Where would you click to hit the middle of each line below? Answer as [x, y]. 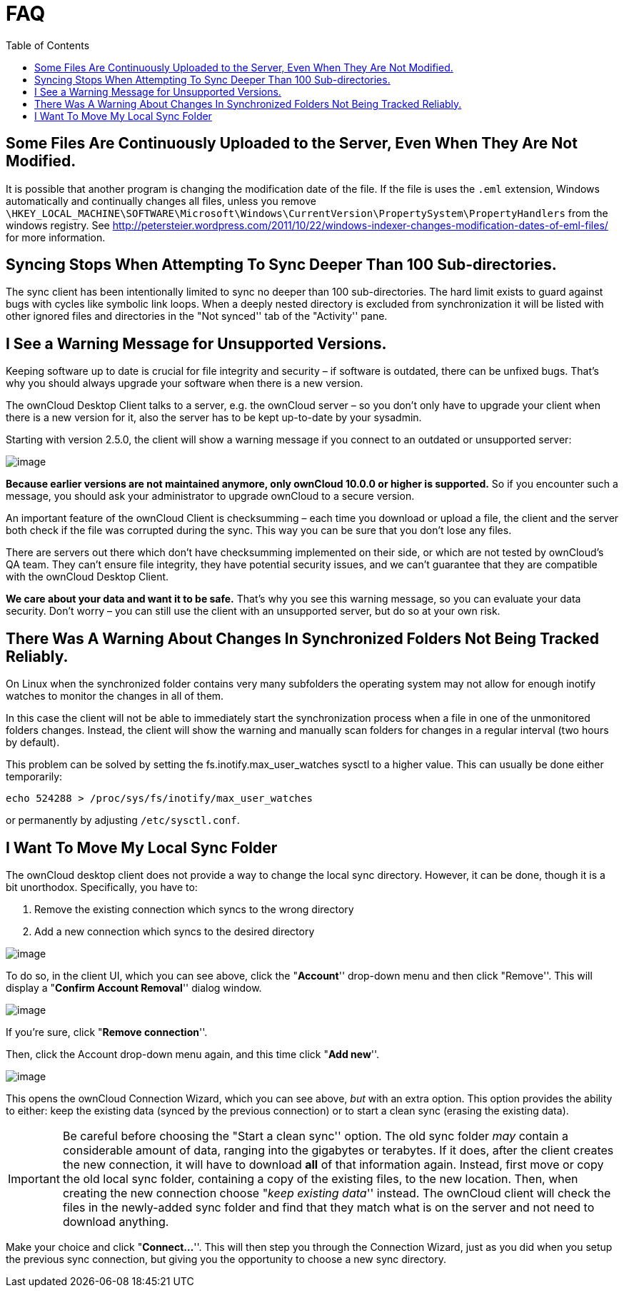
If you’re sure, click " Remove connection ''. [107, 1032]
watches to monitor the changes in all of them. [115, 696]
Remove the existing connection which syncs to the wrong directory [194, 909]
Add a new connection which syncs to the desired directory [175, 931]
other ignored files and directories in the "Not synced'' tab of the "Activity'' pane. [197, 316]
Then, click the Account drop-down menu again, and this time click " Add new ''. [193, 1054]
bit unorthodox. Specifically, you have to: [102, 887]
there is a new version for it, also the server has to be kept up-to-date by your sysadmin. [214, 418]
